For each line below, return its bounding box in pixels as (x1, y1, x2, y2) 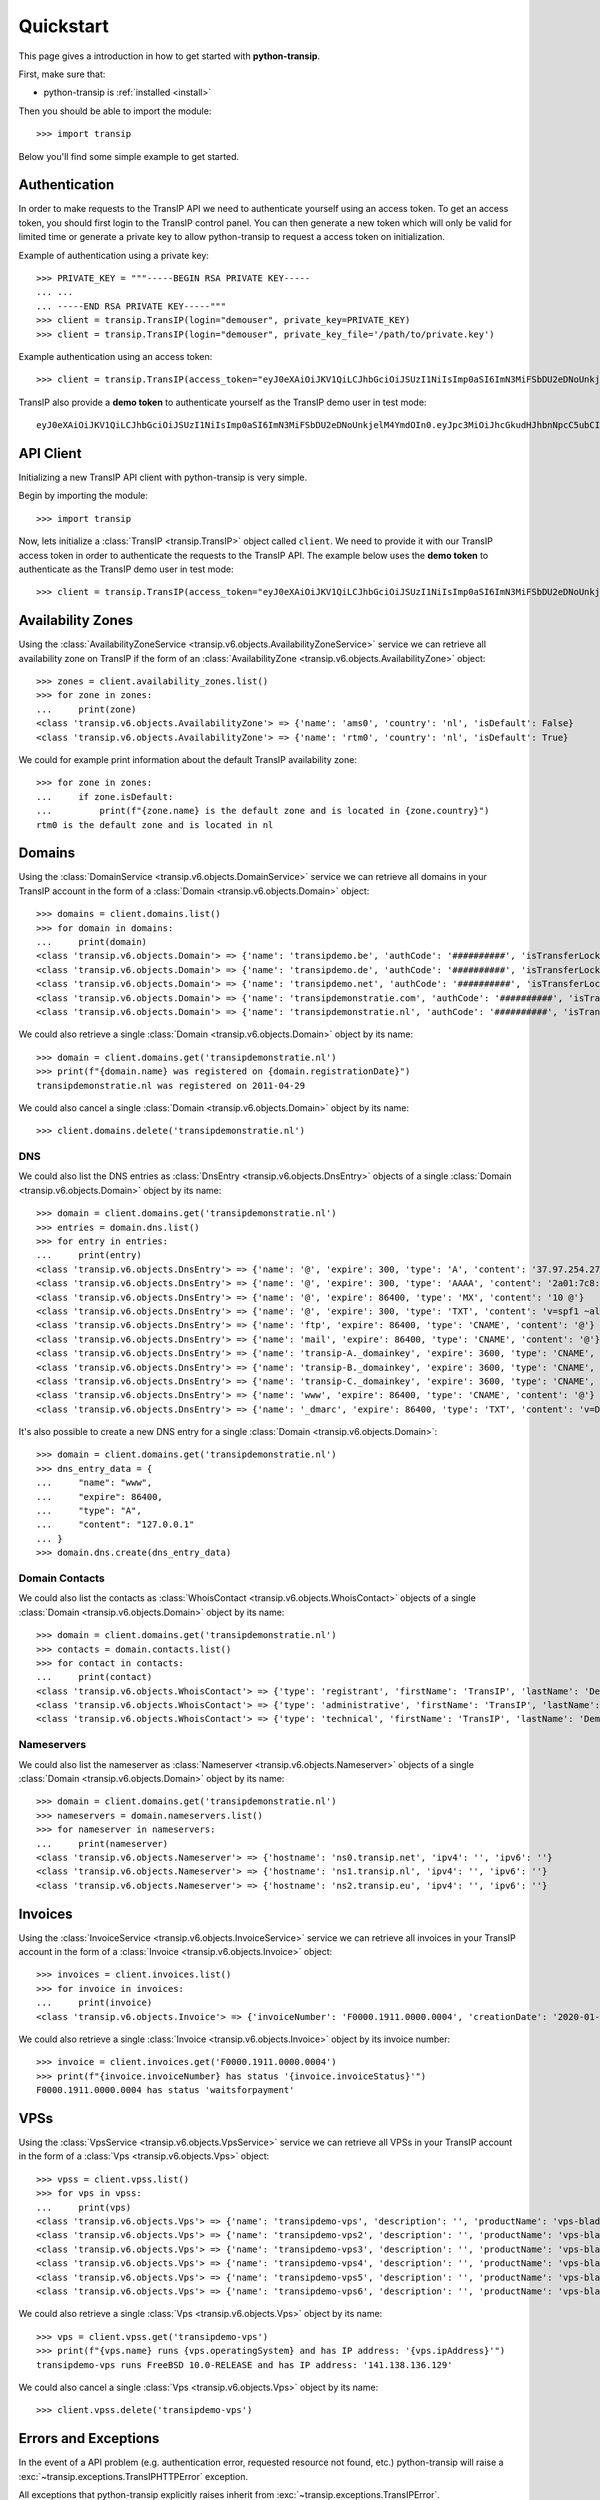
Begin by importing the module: (18, 490, 149, 502)
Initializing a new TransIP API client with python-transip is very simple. (18, 471, 308, 483)
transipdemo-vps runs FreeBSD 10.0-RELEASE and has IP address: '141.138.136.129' (36, 2359, 453, 2370)
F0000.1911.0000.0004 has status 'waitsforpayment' (36, 2085, 295, 2096)
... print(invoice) (36, 1997, 153, 2009)
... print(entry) (36, 1250, 142, 1261)
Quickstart (18, 15, 110, 37)
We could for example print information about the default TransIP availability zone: (18, 753, 357, 765)
